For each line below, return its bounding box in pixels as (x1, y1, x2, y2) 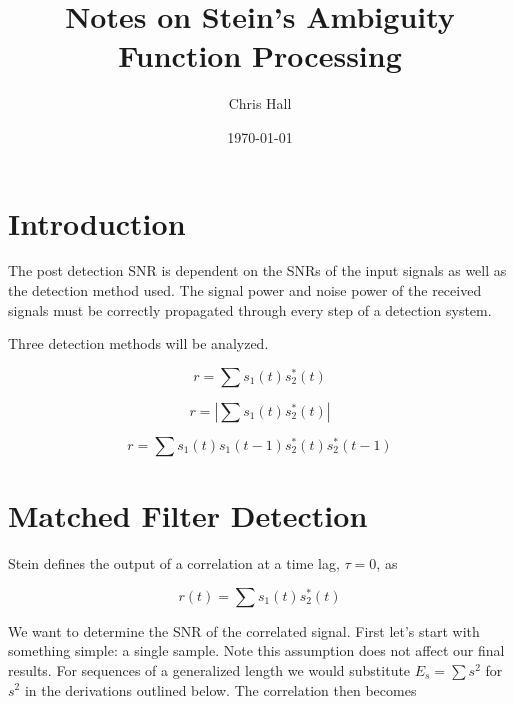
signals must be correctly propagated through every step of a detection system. (8, 299, 492, 320)
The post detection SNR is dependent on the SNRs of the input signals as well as (8, 260, 507, 281)
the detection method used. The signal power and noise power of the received (8, 280, 482, 301)
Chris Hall (228, 93, 292, 114)
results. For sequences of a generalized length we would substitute (8, 659, 411, 680)
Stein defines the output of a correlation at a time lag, (8, 553, 340, 574)
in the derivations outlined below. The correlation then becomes (24, 679, 417, 700)
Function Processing (118, 35, 402, 76)
